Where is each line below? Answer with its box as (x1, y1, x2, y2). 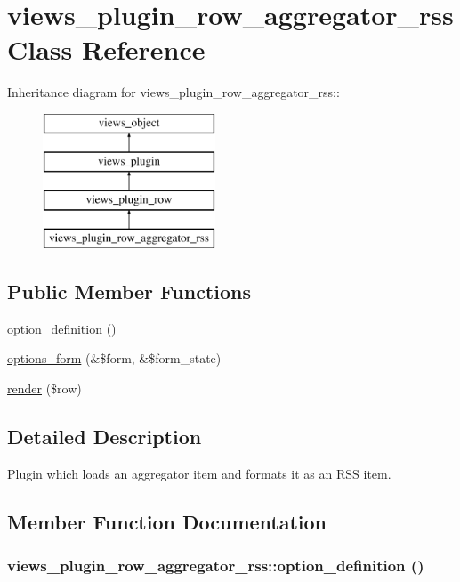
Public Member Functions (7, 278, 251, 305)
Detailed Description (7, 423, 202, 450)
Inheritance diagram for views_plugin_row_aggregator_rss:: (7, 83, 340, 101)
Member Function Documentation (7, 507, 327, 535)
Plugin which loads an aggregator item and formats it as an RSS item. (7, 464, 391, 482)
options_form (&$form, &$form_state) (7, 349, 222, 368)
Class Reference (7, 31, 206, 68)
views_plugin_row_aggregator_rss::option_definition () (7, 554, 424, 577)
